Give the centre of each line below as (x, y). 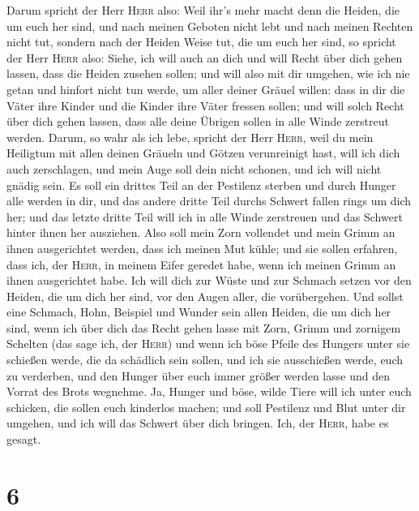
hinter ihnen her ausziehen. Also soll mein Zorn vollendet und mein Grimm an (201, 232)
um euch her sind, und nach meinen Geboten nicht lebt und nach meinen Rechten (210, 26)
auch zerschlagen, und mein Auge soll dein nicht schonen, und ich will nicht (194, 168)
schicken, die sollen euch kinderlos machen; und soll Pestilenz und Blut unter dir (206, 407)
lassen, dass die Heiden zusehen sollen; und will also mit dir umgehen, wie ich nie (208, 73)
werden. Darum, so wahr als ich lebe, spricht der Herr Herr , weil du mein (190, 137)
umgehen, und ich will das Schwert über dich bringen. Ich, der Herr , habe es (198, 423)
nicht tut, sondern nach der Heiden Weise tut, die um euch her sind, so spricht (201, 42)
